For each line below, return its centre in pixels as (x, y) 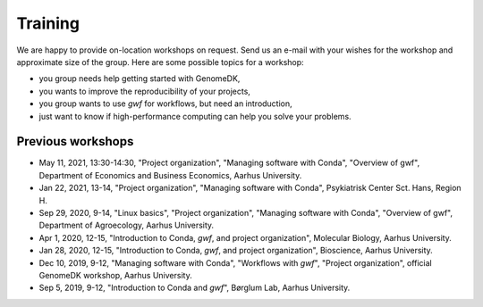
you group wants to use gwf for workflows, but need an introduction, (165, 104)
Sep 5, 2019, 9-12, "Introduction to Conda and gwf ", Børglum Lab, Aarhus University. (195, 288)
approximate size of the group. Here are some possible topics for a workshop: (160, 62)
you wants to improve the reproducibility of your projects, (144, 91)
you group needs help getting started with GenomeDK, (140, 79)
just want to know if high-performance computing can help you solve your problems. (195, 116)
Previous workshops (75, 141)
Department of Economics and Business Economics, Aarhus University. (170, 175)
